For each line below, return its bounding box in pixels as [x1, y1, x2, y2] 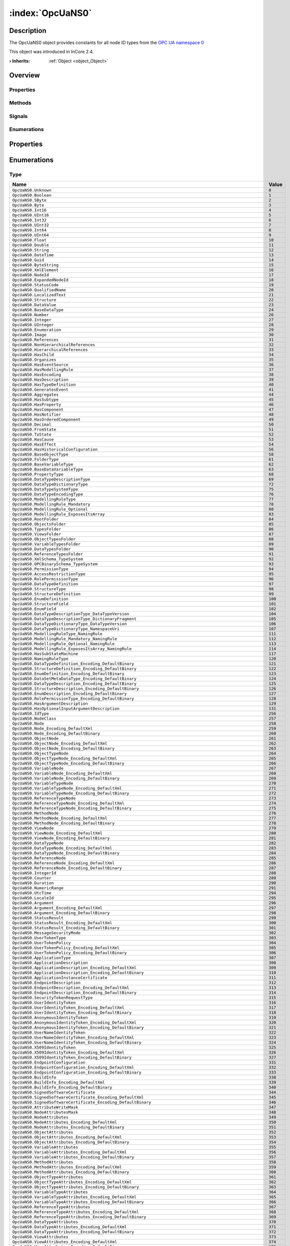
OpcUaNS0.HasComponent [12, 407, 64, 412]
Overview [9, 71, 40, 79]
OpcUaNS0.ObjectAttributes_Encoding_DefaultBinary [12, 1139, 129, 1145]
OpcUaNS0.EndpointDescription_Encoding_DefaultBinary [12, 990, 137, 995]
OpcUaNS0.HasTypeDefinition [12, 382, 76, 387]
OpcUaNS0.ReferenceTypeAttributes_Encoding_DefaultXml [12, 1209, 139, 1215]
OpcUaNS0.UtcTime [12, 890, 52, 896]
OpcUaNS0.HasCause [12, 437, 54, 442]
